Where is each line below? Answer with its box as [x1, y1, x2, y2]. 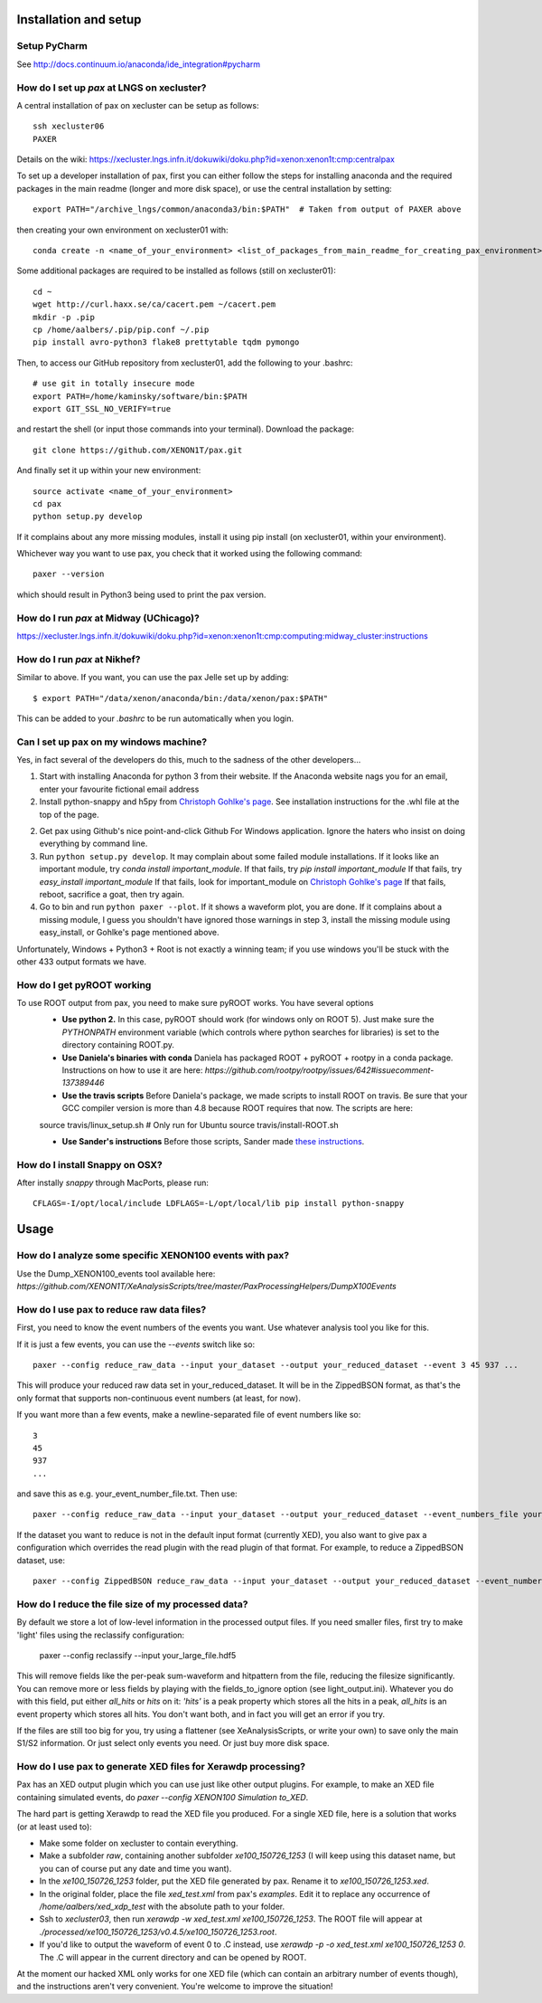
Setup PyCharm [16, 40, 88, 52]
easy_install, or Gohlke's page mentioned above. [39, 927, 220, 938]
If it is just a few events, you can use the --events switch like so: [16, 1339, 256, 1350]
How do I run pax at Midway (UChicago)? [16, 612, 201, 624]
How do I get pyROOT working [16, 978, 152, 991]
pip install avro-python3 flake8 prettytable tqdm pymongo [33, 337, 300, 347]
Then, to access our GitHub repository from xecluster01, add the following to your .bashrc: [16, 357, 353, 368]
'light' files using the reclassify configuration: [16, 1629, 185, 1640]
